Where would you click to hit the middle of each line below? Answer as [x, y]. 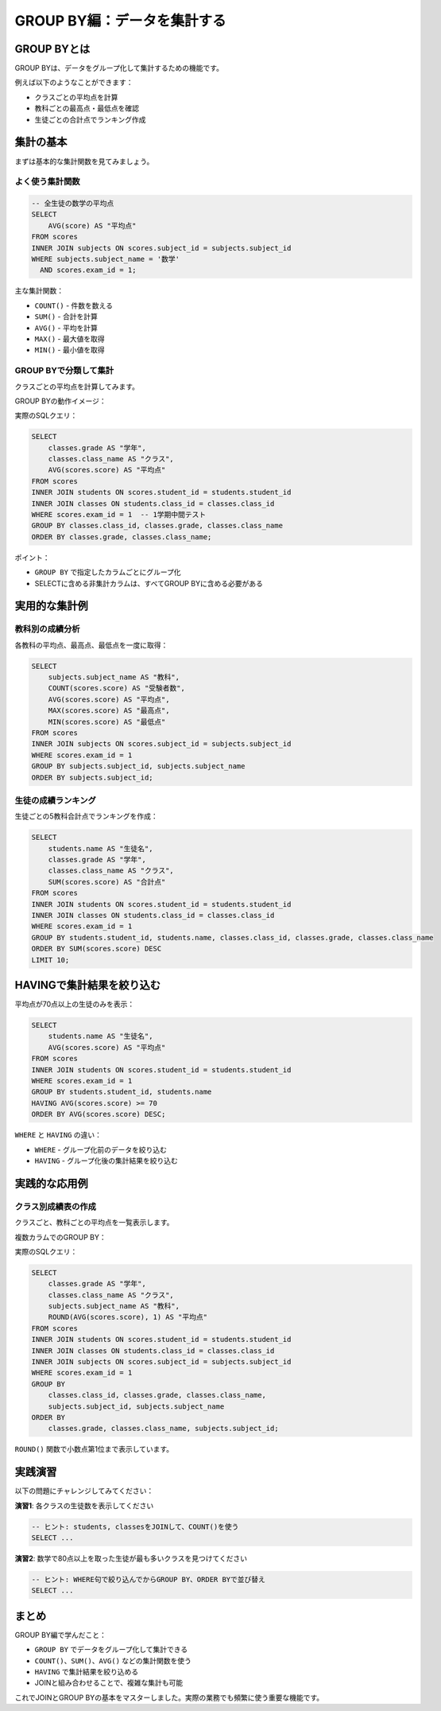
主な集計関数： [39, 291]
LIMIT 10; [50, 960]
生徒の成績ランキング [56, 800]
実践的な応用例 [51, 1183]
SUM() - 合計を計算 [66, 317]
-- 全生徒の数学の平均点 [73, 204]
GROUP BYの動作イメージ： [60, 401]
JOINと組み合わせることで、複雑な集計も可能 [109, 1683]
